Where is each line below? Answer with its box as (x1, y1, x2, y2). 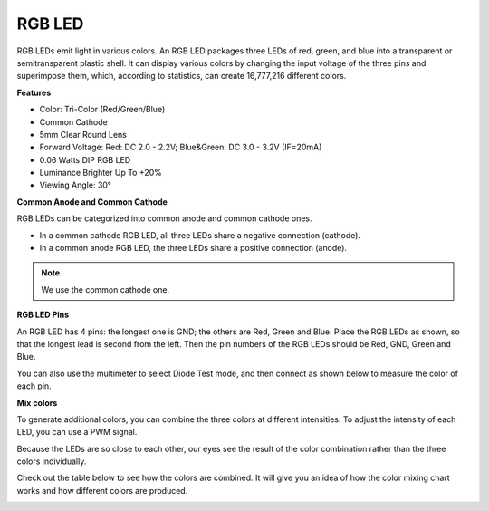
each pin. (16, 381, 52, 391)
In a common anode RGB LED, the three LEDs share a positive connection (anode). (39, 243, 348, 254)
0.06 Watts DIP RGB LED (39, 154, 131, 165)
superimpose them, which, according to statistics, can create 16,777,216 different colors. (16, 71, 347, 82)
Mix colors (16, 397, 58, 408)
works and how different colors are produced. (16, 485, 188, 496)
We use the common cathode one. (41, 284, 170, 294)
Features (16, 87, 52, 98)
